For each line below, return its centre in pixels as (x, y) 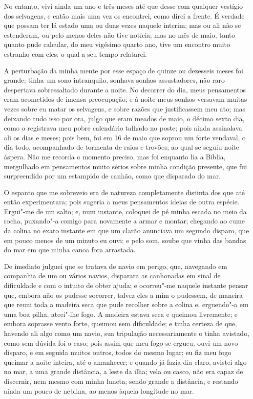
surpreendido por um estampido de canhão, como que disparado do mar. (112, 176)
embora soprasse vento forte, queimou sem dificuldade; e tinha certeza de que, (121, 323)
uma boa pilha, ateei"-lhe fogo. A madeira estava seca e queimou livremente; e (121, 314)
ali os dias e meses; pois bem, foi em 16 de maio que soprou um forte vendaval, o (125, 137)
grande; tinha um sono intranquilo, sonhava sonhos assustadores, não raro (114, 80)
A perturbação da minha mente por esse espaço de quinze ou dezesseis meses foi (124, 70)
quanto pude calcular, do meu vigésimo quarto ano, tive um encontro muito (117, 44)
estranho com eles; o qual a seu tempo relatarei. (75, 54)
